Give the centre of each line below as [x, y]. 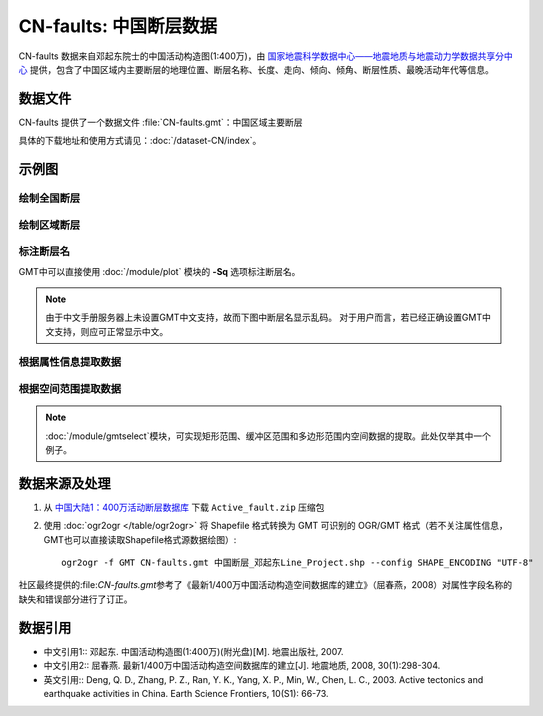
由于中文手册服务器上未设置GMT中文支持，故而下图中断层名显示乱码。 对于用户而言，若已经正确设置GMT [264, 317]
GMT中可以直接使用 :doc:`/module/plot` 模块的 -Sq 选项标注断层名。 [159, 271]
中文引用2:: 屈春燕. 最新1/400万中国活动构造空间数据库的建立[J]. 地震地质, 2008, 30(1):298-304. [242, 666]
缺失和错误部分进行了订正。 [75, 599]
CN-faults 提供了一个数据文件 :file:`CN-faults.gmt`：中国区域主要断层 [161, 122]
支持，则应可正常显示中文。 [111, 331]
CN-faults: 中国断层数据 [118, 26]
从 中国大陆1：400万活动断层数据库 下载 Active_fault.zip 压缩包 [184, 507]
